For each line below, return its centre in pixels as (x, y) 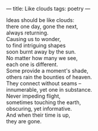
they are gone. (24, 121)
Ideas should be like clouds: (40, 20)
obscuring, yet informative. (39, 109)
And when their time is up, (38, 115)
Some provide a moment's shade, (47, 71)
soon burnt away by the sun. (41, 52)
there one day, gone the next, (42, 26)
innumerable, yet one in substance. (49, 90)
